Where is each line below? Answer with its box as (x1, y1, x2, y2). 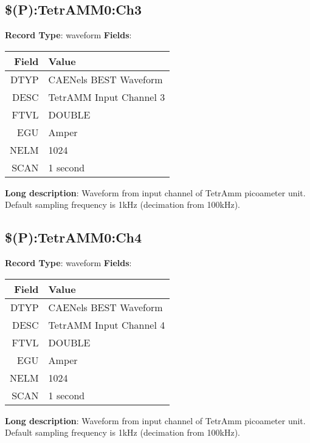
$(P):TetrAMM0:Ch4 (5, 228, 142, 247)
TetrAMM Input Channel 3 (48, 89, 165, 104)
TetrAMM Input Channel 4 (48, 317, 165, 332)
